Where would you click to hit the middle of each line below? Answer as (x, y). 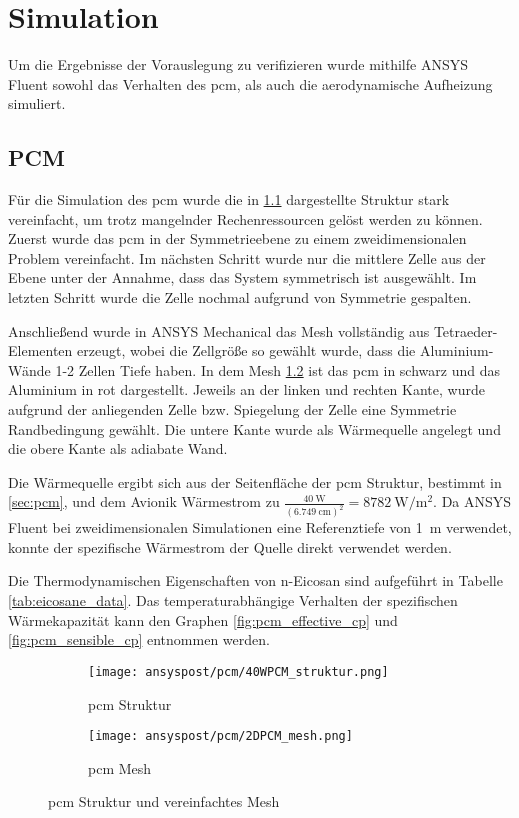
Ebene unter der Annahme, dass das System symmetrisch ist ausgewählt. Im (242, 277)
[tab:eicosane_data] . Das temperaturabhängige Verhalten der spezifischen (233, 600)
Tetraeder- (465, 330)
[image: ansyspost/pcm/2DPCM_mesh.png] (220, 736)
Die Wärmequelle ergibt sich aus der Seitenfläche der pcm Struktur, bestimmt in (255, 481)
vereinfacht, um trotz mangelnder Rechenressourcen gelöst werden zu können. (245, 218)
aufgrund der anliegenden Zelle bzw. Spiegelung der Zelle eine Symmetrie (232, 409)
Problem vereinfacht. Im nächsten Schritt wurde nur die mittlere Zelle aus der (247, 257)
